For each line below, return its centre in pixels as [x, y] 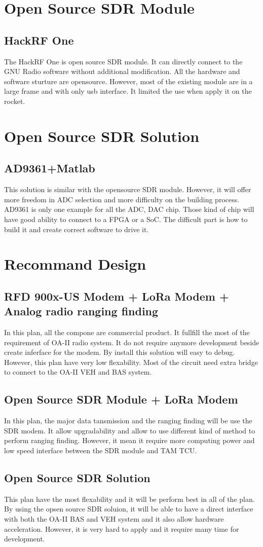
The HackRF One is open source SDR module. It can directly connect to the [123, 61]
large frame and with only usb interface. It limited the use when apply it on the [128, 91]
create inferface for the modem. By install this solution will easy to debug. [120, 352]
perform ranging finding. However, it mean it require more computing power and [129, 440]
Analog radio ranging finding [81, 311]
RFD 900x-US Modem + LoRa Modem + [117, 296]
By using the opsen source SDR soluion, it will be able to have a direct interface [129, 509]
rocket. [15, 101]
